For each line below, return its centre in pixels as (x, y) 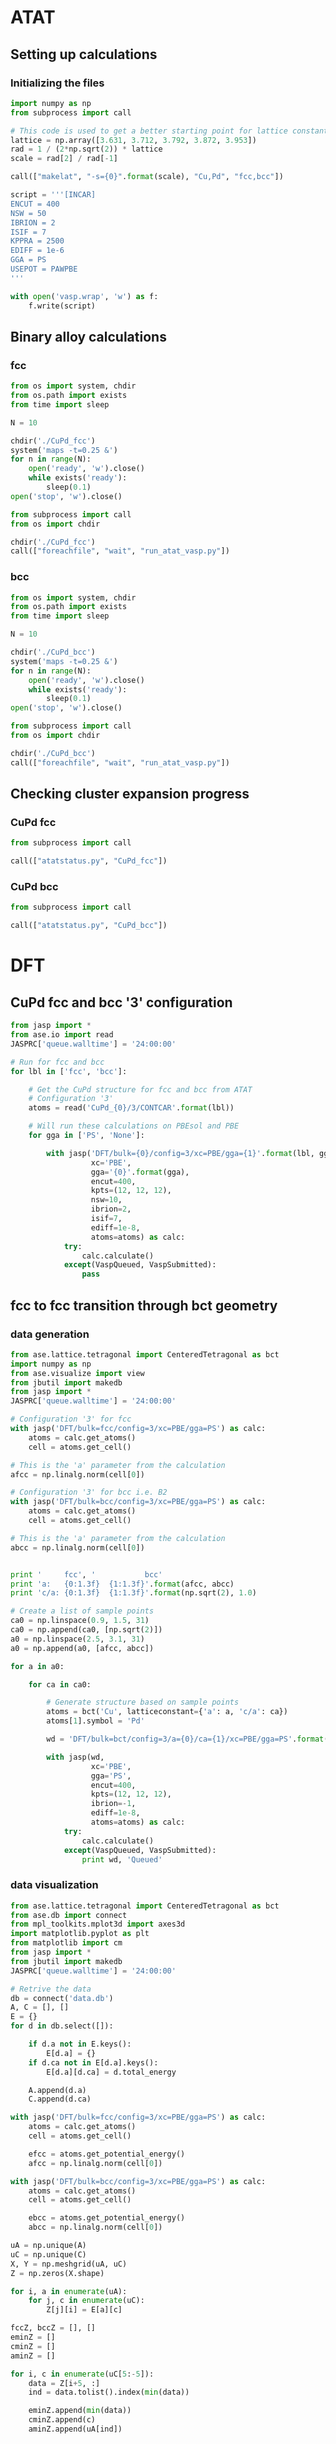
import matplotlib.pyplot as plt (80, 1934)
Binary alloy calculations (88, 336)
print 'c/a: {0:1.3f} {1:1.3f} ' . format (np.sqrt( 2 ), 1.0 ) (133, 1593)
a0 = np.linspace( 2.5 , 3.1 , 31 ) (77, 1639)
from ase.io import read (62, 1035)
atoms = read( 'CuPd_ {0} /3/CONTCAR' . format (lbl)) (131, 1108)
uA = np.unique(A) (48, 2246)
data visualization (54, 1885)
